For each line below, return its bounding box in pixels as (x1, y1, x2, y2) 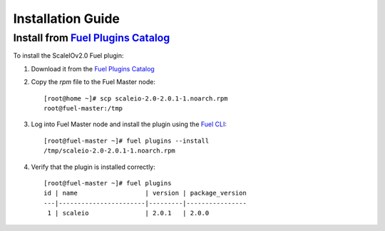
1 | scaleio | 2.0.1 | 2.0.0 (47, 209, 210, 217)
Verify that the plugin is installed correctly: (31, 163, 156, 171)
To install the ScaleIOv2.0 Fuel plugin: (13, 51, 124, 60)
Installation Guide (13, 11, 120, 26)
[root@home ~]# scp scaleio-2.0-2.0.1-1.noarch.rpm (43, 94, 228, 103)
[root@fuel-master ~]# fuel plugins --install (43, 136, 210, 145)
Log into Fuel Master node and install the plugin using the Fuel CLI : (31, 120, 227, 128)
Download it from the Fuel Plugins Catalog (31, 64, 155, 73)
